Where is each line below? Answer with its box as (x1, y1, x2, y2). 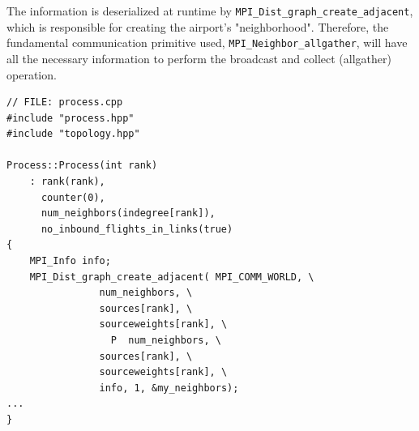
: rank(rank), (29, 176, 105, 188)
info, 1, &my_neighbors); (99, 382, 239, 394)
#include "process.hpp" (6, 112, 135, 124)
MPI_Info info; (29, 255, 111, 267)
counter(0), (41, 191, 105, 203)
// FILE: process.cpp (6, 96, 123, 109)
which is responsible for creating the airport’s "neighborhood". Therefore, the (6, 18, 389, 35)
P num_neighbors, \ (110, 335, 221, 346)
